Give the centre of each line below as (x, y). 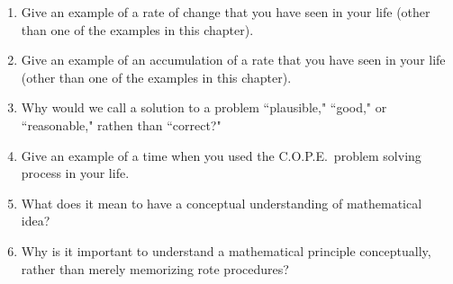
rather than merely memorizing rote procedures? (155, 268)
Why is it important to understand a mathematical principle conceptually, (226, 250)
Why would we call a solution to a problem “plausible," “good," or (204, 107)
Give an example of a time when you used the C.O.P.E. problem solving (221, 155)
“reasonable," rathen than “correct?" (121, 124)
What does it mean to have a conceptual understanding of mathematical (222, 203)
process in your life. (75, 173)
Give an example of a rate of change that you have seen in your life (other (226, 12)
